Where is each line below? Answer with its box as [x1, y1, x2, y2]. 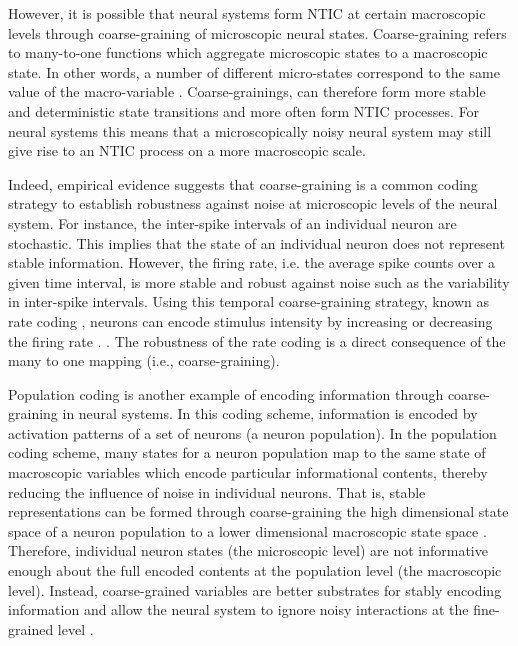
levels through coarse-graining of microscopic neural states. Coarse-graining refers [8, 22, 507, 43]
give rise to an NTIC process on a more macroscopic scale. [8, 140, 366, 161]
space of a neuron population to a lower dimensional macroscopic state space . [8, 520, 487, 541]
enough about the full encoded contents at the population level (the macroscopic [8, 560, 502, 581]
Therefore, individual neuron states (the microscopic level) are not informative [8, 540, 488, 561]
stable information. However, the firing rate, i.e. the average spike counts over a [8, 252, 495, 273]
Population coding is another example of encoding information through [8, 383, 444, 404]
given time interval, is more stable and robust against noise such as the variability [8, 271, 510, 292]
